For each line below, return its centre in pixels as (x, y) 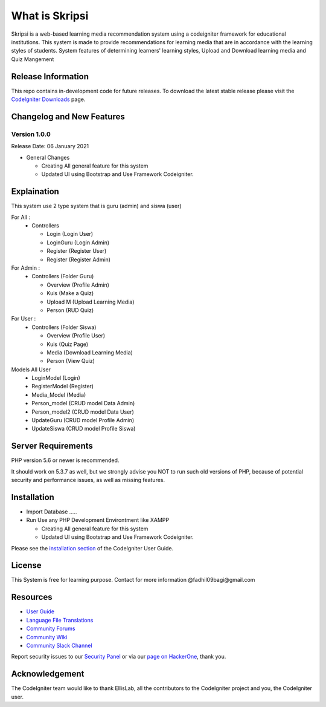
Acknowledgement (48, 674)
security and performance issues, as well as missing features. (88, 480)
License (26, 565)
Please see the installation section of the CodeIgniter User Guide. (92, 548)
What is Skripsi (50, 16)
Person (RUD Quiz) (70, 310)
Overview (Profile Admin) (78, 285)
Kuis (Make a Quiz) (70, 293)
